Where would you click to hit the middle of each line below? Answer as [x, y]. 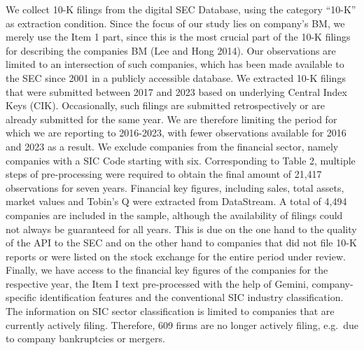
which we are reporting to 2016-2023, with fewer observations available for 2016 [176, 133]
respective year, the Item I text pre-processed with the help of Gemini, [157, 283]
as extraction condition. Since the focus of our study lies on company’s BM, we [175, 23]
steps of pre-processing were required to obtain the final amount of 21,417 [164, 174]
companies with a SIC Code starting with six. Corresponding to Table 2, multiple [181, 160]
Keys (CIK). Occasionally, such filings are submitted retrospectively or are [166, 105]
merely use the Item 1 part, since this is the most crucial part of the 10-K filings [178, 37]
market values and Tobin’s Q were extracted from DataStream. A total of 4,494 [176, 201]
